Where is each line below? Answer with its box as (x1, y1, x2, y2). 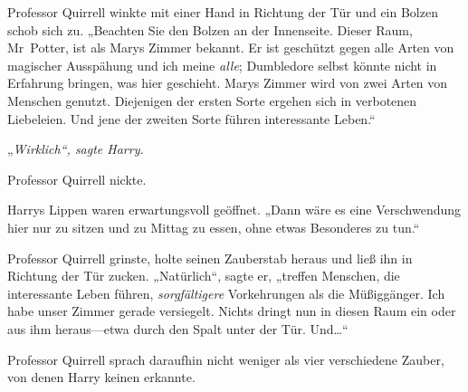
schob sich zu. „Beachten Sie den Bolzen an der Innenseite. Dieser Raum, (7, 20, 413, 39)
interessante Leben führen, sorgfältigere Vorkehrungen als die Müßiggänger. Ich (7, 283, 445, 302)
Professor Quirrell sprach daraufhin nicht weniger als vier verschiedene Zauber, (7, 349, 444, 368)
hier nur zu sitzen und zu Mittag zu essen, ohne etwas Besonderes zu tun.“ (7, 217, 420, 236)
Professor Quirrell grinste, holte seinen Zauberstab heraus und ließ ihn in (7, 248, 413, 267)
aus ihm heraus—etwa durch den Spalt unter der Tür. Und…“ (7, 319, 349, 338)
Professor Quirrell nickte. (7, 169, 147, 188)
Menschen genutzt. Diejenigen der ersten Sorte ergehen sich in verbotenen (7, 91, 417, 110)
